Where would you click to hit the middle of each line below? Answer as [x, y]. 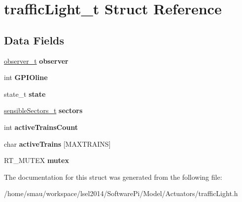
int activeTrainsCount [41, 127]
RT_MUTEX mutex [36, 160]
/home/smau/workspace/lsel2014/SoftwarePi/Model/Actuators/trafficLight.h [121, 193]
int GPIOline [26, 77]
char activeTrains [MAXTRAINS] [57, 143]
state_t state [25, 94]
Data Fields [34, 40]
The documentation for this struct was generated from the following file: [113, 177]
